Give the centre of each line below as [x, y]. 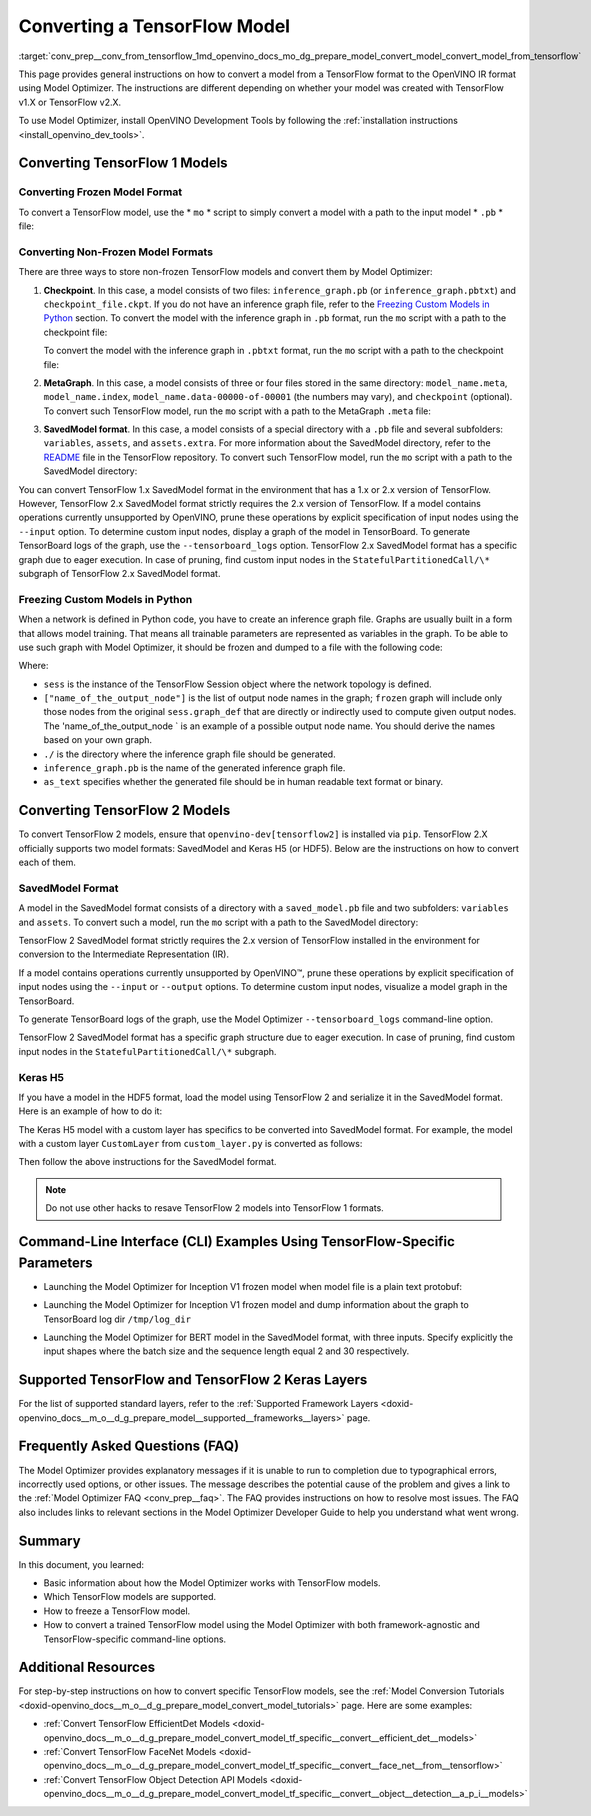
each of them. [47, 862]
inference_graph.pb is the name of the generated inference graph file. [194, 768]
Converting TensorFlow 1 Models [123, 163]
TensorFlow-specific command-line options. [135, 1639]
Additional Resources [86, 1667]
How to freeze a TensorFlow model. [117, 1611]
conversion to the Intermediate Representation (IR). [124, 954]
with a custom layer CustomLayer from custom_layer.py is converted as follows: [190, 1144]
